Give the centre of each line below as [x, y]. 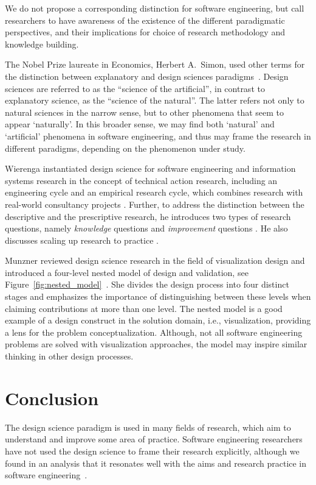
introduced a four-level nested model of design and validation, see [127, 272]
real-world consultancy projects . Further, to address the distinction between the [155, 204]
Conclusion [52, 398]
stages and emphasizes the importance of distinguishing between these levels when [158, 296]
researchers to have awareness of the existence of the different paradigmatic [145, 20]
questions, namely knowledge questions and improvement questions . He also [146, 228]
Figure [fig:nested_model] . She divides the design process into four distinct [147, 284]
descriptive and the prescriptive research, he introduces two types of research [148, 216]
